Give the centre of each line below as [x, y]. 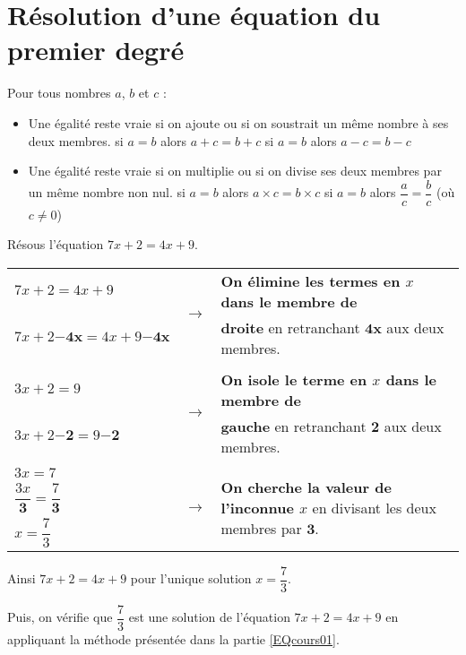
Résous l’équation [56, 244]
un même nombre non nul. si [107, 192]
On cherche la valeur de [306, 487]
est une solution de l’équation [209, 617]
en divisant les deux [374, 507]
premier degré [96, 50]
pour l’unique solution [191, 578]
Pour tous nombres [59, 93]
